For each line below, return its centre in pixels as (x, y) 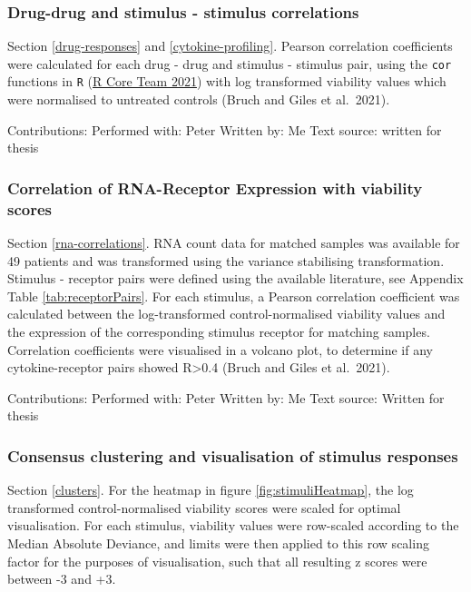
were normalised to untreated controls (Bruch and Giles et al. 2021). (199, 99)
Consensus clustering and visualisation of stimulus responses (233, 455)
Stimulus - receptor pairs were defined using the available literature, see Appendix (235, 278)
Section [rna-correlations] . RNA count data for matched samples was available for (234, 243)
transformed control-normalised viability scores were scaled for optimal (204, 507)
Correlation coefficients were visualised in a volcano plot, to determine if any (220, 349)
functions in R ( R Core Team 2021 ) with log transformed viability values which (227, 81)
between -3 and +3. (62, 579)
